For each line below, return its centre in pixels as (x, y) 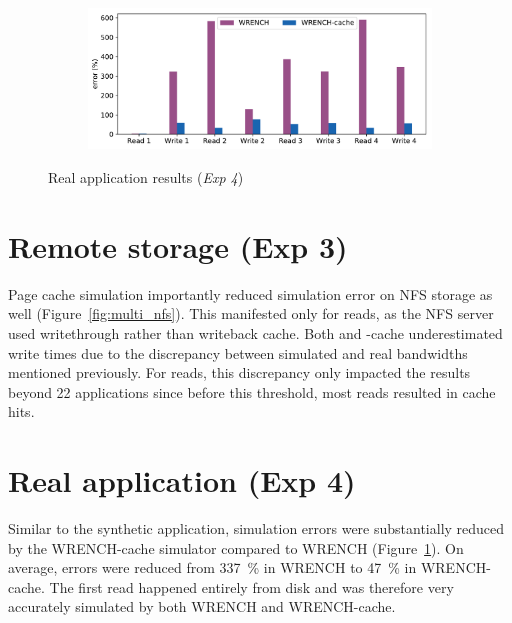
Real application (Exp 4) (182, 480)
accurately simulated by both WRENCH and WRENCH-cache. (202, 606)
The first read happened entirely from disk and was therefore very (251, 586)
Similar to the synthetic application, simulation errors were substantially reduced (256, 528)
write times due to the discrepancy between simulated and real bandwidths (238, 352)
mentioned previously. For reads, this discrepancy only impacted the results (239, 372)
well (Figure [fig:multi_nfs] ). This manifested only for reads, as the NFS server (251, 313)
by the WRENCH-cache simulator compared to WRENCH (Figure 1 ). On (236, 547)
